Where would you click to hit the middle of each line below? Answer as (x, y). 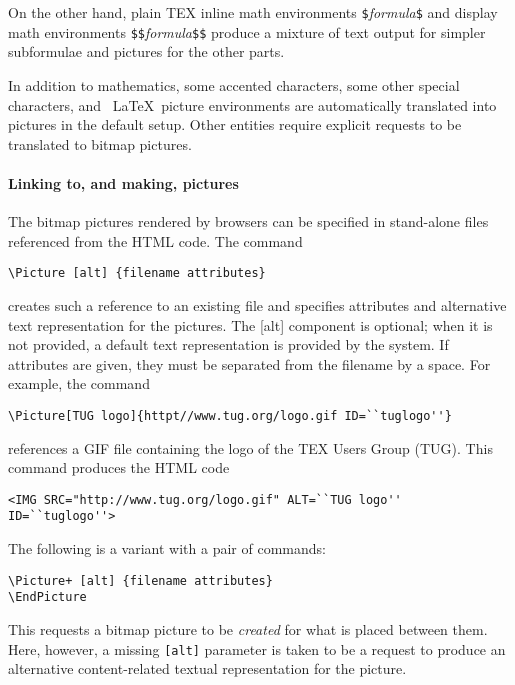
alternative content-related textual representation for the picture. (207, 668)
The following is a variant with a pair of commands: (167, 548)
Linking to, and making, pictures (123, 182)
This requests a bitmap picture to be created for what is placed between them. (248, 628)
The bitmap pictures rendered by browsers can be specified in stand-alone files (248, 221)
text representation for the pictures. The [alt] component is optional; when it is (250, 324)
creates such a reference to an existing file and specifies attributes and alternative (257, 304)
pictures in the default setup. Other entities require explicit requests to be (235, 124)
